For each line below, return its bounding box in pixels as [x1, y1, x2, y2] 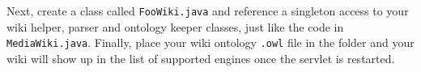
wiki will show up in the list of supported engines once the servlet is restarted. [6, 49, 395, 66]
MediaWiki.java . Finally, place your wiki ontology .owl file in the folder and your [6, 34, 415, 51]
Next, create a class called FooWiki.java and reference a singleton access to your [6, 2, 409, 19]
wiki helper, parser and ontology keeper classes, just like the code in [6, 18, 344, 35]
